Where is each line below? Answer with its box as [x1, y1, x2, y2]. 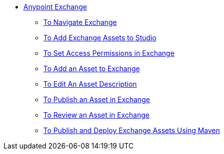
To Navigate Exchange [43, 18, 117, 26]
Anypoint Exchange [23, 2, 87, 11]
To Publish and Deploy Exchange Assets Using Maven [43, 126, 220, 135]
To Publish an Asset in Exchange [43, 95, 150, 104]
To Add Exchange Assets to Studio [43, 33, 157, 42]
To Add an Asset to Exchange [43, 64, 140, 73]
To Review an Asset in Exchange [43, 111, 150, 119]
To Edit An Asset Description [43, 80, 137, 88]
